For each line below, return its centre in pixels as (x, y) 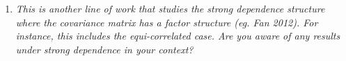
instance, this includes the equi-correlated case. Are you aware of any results (178, 36)
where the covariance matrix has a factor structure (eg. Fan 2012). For (167, 22)
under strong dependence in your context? (104, 49)
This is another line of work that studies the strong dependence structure (170, 8)
